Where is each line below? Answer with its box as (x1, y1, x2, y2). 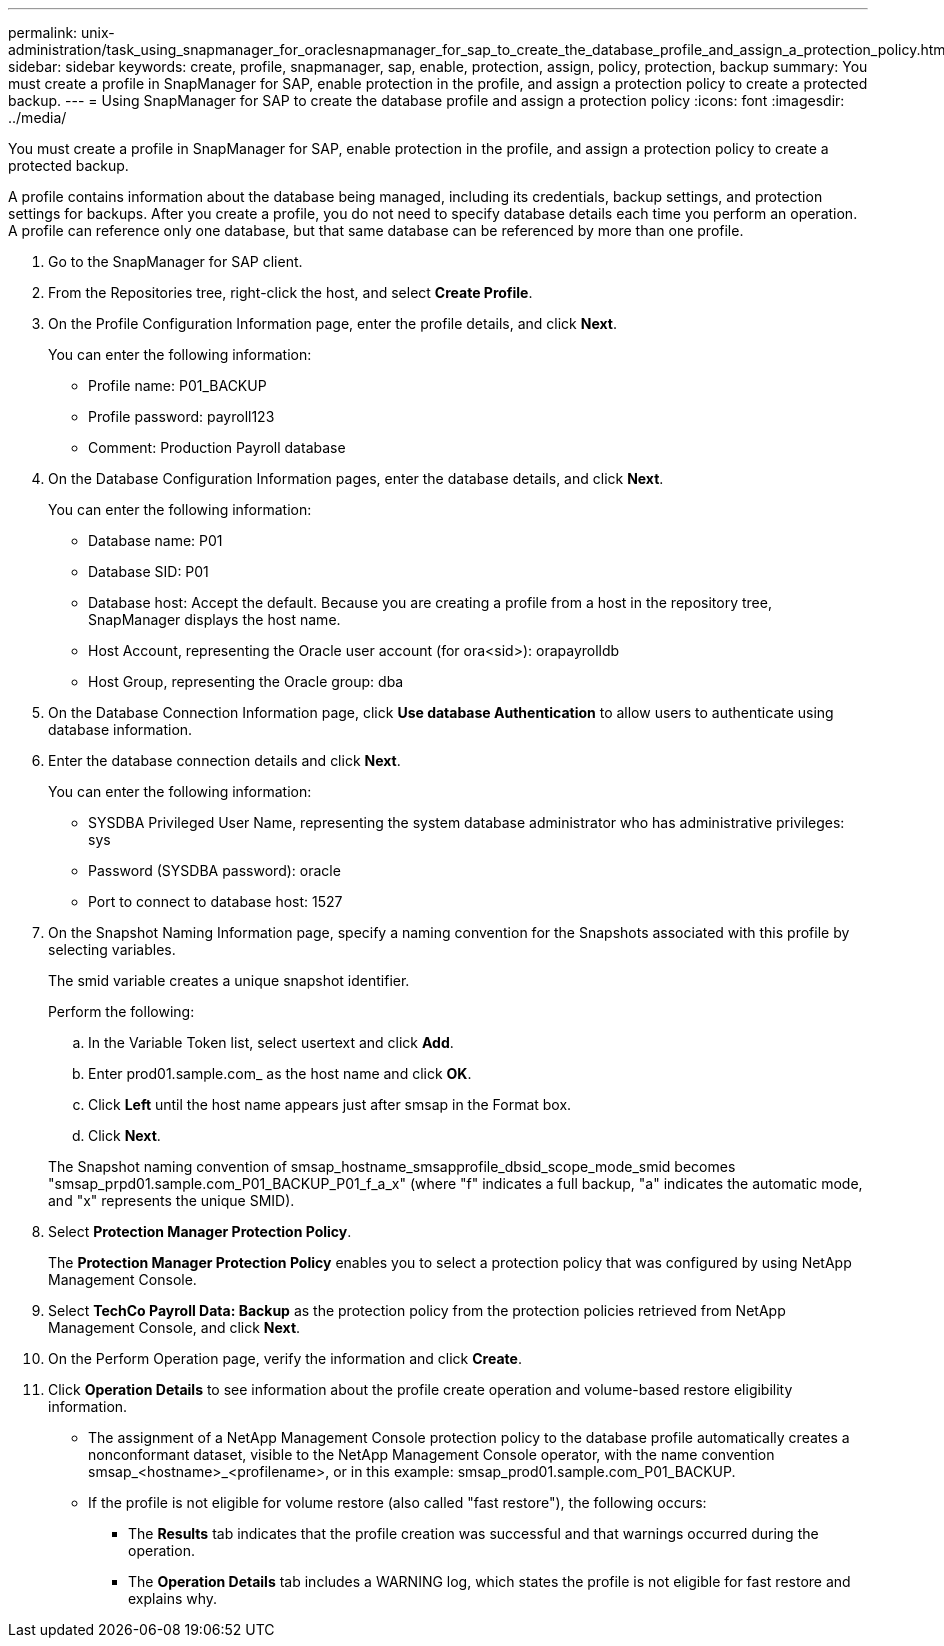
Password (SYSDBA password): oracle (88, 862, 341, 879)
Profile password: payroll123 (88, 408, 275, 425)
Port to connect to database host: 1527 (88, 893, 343, 910)
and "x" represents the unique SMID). (48, 1192, 295, 1209)
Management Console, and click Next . (48, 1319, 301, 1336)
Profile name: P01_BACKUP (88, 377, 267, 394)
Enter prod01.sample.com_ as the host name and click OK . (88, 1065, 472, 1082)
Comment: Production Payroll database (88, 439, 346, 456)
